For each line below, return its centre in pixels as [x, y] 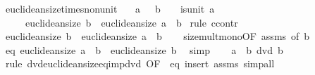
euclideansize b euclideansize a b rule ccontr [131, 22]
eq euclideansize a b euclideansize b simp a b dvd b [144, 49]
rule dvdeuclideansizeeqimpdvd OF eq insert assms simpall [140, 63]
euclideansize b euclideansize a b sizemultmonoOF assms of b [157, 36]
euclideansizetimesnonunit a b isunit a [110, 8]
